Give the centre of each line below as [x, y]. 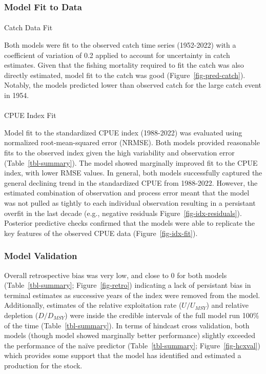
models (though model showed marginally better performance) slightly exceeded [130, 335]
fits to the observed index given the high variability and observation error [119, 152]
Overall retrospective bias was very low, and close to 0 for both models [116, 275]
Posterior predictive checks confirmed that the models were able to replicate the [130, 223]
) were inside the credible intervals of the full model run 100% [162, 315]
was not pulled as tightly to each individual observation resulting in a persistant [130, 202]
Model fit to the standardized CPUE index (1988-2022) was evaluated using [123, 132]
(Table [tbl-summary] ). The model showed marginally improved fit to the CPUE [131, 162]
